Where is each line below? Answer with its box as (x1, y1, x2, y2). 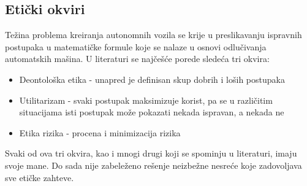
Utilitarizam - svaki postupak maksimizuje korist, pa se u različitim (19, 93, 273, 106)
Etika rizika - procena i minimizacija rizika (19, 126, 181, 139)
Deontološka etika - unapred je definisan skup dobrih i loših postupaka (19, 72, 285, 85)
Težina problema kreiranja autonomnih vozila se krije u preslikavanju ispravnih (5, 28, 302, 41)
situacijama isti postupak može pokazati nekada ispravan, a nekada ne (19, 106, 284, 118)
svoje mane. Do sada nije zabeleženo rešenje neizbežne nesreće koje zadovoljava (5, 158, 302, 171)
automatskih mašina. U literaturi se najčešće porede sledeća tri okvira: (5, 52, 270, 65)
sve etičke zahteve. (5, 171, 74, 184)
